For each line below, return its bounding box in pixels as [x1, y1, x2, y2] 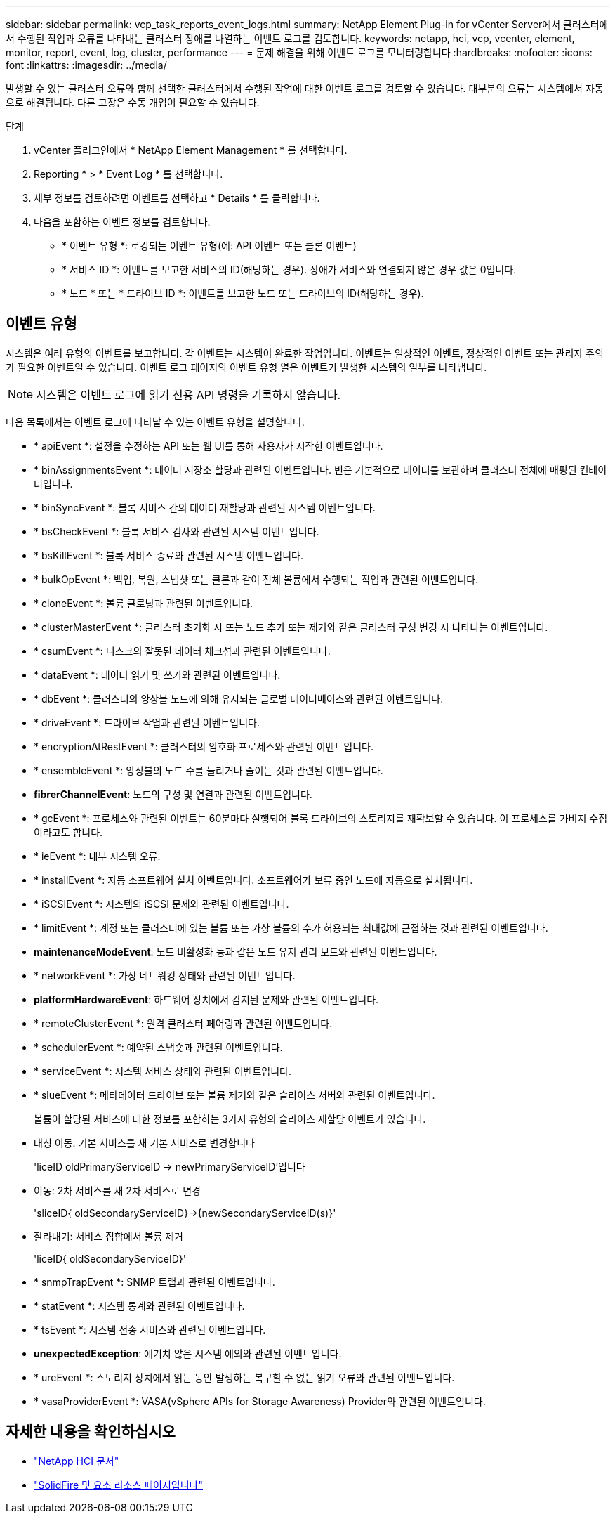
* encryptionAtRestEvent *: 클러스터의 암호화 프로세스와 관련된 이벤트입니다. [34, 740, 373, 752]
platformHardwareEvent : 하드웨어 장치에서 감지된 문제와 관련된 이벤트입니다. [34, 993, 379, 1005]
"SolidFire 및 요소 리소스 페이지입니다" [34, 1478, 203, 1491]
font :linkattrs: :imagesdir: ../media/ [6, 59, 167, 71]
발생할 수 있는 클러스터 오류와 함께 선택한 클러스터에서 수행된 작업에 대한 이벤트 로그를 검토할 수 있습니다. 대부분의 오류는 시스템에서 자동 [6, 82, 604, 94]
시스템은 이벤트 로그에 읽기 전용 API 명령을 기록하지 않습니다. [36, 387, 341, 402]
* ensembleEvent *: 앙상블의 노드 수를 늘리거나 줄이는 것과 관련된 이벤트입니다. [34, 764, 383, 776]
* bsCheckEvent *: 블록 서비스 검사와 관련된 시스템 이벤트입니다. [34, 525, 319, 537]
